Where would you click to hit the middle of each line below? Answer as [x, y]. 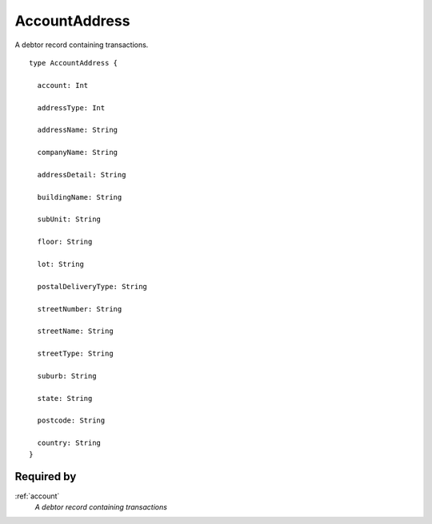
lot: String [60, 264]
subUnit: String [69, 219]
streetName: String [75, 331]
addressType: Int [71, 107]
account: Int [63, 85]
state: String [65, 398]
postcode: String [71, 421]
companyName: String [78, 153]
